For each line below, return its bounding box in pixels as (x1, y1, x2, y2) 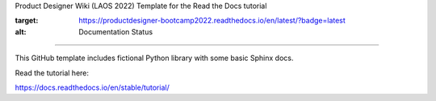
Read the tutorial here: (15, 68, 89, 78)
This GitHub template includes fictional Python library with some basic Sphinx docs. (15, 53, 294, 63)
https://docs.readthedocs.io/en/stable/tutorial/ (15, 83, 170, 92)
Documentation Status (78, 26, 153, 36)
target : (15, 16, 39, 26)
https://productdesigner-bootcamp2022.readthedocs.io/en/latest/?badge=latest (78, 16, 346, 26)
